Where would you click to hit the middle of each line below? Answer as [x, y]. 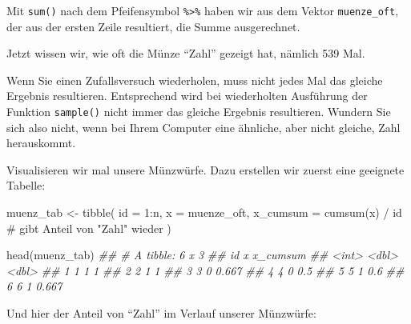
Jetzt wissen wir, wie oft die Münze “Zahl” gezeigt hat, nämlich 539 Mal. [186, 53]
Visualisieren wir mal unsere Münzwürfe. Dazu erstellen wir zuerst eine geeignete [205, 169]
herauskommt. [41, 143]
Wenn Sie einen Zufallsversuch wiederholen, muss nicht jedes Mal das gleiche [195, 80]
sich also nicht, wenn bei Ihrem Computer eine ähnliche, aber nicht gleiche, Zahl [203, 127]
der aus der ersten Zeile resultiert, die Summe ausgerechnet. [153, 26]
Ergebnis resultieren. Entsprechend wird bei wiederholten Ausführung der [187, 96]
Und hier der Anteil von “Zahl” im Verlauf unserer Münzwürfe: [161, 313]
